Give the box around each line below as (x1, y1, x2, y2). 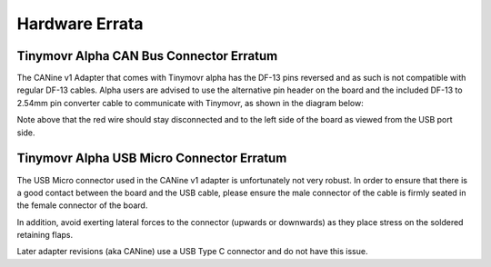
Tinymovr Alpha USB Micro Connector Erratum (16, 151, 287, 166)
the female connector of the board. (16, 200, 148, 211)
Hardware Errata (16, 14, 145, 34)
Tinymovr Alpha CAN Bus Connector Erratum (16, 48, 278, 64)
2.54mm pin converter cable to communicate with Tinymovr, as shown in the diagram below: (16, 97, 364, 108)
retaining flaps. (16, 230, 73, 241)
